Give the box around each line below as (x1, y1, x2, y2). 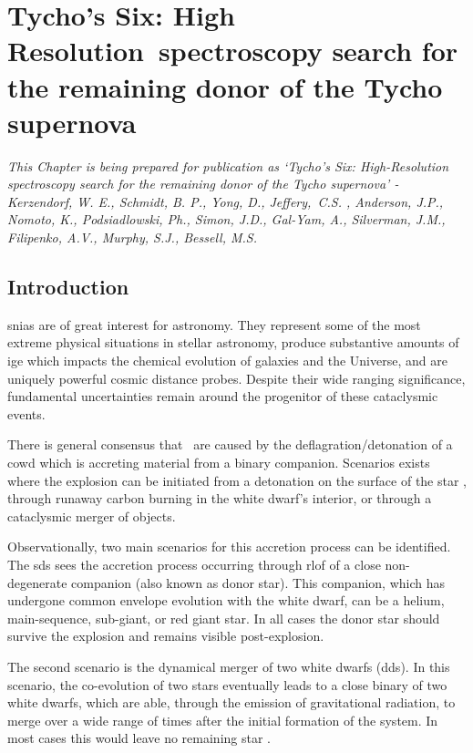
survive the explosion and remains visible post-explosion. (7, 626, 324, 645)
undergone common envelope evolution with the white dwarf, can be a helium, (7, 591, 445, 610)
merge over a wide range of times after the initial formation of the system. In (7, 710, 438, 729)
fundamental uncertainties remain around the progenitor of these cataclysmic (7, 387, 438, 406)
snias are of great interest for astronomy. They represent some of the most (7, 315, 421, 334)
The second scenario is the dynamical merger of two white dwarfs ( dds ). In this (7, 656, 450, 676)
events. (7, 404, 46, 423)
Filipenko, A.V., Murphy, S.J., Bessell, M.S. (7, 228, 257, 247)
